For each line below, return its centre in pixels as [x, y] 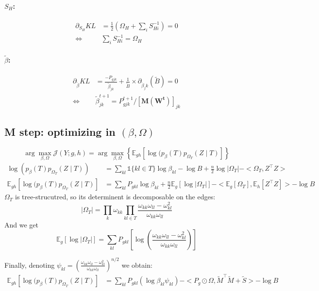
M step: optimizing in [60, 131]
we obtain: [137, 265]
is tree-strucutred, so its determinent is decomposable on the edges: [115, 197]
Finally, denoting [30, 265]
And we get [21, 224]
